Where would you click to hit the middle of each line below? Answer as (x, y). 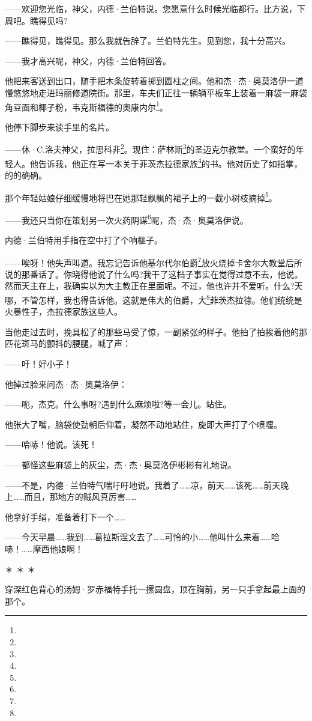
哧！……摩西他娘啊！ (44, 549)
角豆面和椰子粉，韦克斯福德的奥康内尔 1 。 (86, 106)
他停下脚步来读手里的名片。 (59, 126)
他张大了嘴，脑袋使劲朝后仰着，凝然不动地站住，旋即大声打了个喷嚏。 (143, 424)
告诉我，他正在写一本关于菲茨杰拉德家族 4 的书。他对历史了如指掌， (170, 162)
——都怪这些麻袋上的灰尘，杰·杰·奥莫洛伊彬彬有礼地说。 (121, 465)
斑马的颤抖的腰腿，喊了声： (76, 343)
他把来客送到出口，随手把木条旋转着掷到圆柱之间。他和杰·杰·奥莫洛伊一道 (154, 81)
